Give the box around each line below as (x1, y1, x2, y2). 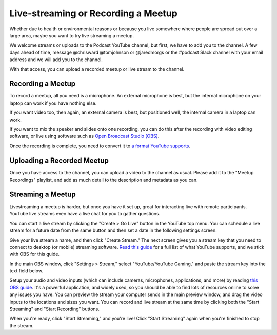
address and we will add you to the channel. (9, 56, 103, 63)
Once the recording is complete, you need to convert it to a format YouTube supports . (9, 143, 191, 149)
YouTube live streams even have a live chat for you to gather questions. (9, 211, 161, 217)
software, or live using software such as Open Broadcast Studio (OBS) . (9, 133, 160, 140)
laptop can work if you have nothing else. (9, 100, 97, 106)
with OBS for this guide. (9, 251, 60, 258)
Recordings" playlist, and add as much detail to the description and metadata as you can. (9, 177, 198, 183)
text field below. (9, 268, 44, 274)
